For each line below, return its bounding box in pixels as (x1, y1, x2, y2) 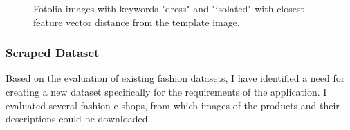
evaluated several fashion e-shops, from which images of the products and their (6, 98, 340, 112)
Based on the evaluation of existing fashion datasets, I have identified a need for (6, 71, 345, 85)
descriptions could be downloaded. (6, 111, 151, 126)
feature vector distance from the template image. (33, 14, 240, 29)
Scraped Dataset (6, 44, 100, 61)
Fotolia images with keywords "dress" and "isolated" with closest (33, 1, 304, 15)
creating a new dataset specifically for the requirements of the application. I (6, 85, 327, 98)
